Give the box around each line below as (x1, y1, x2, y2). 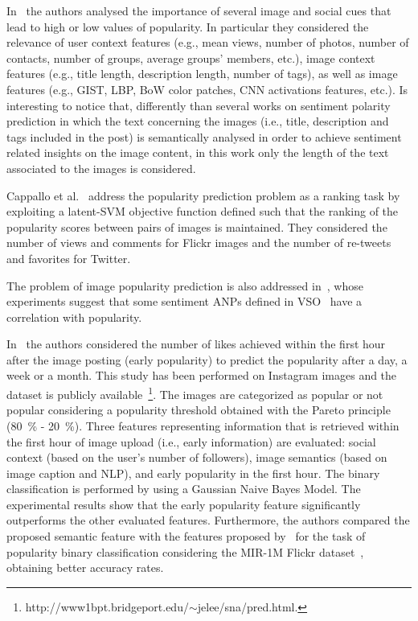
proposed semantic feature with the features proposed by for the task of (6, 528, 366, 545)
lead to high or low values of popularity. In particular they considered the (6, 18, 369, 35)
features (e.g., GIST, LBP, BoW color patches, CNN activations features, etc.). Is (6, 80, 408, 97)
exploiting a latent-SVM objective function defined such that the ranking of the (6, 203, 399, 220)
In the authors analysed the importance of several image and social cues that (6, 2, 391, 19)
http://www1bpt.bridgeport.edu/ (25, 598, 189, 615)
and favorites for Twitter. (6, 249, 131, 266)
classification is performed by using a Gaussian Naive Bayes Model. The (6, 480, 361, 497)
